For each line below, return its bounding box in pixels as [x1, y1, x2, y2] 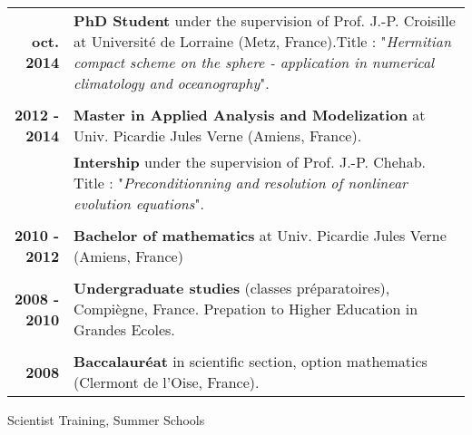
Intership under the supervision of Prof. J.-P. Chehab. [74, 151, 427, 172]
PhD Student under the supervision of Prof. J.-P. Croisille [74, 10, 456, 31]
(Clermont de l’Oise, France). [74, 372, 260, 392]
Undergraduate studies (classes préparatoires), [74, 277, 390, 298]
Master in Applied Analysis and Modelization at [74, 104, 426, 125]
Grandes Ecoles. [74, 319, 175, 340]
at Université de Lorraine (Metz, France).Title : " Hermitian [74, 31, 451, 52]
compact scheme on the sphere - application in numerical [74, 52, 435, 72]
